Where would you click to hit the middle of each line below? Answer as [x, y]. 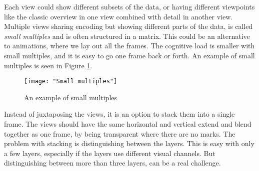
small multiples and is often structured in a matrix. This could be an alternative [127, 36]
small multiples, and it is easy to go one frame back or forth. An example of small [129, 55]
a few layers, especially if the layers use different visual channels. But [110, 153]
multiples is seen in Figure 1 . [48, 65]
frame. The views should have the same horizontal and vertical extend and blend [128, 124]
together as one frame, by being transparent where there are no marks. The [120, 133]
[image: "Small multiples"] [71, 82]
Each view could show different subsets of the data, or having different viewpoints [129, 6]
